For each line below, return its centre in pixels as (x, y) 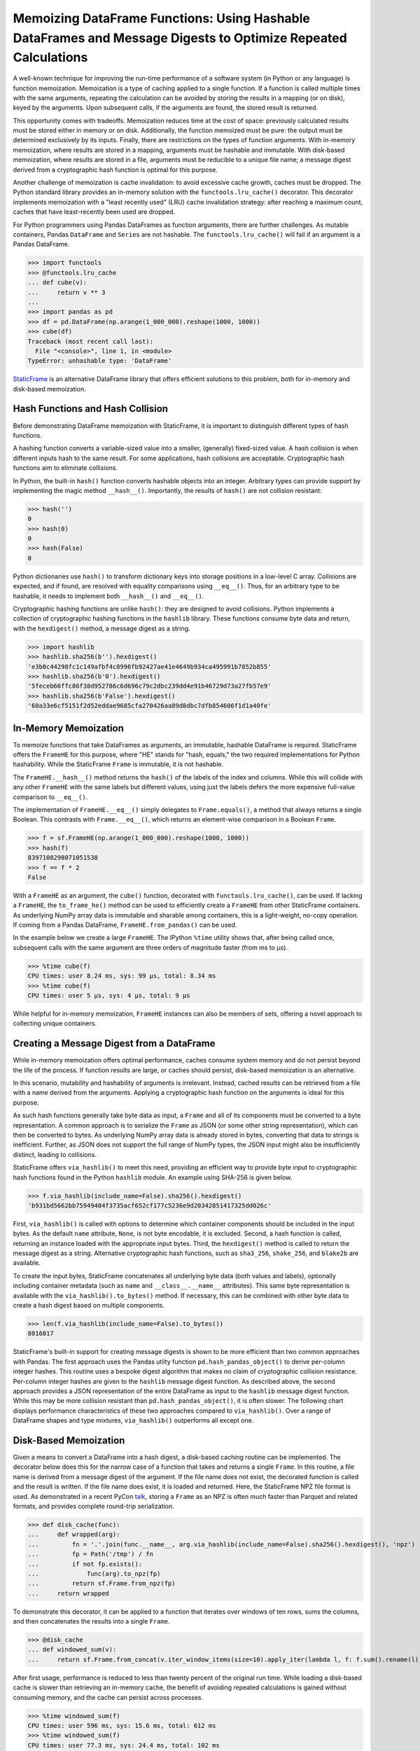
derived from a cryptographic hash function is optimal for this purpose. (115, 169)
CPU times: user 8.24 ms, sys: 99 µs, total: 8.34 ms (122, 976)
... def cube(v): (57, 283)
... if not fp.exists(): (85, 1564)
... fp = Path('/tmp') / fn (91, 1554)
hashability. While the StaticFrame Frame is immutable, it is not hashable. (118, 764)
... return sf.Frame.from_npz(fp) (101, 1584)
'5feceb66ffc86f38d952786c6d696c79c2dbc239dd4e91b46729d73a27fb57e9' (149, 686)
